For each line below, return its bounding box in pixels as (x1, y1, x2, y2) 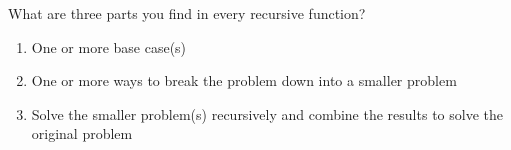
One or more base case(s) (31, 36, 187, 57)
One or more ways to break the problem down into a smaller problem (31, 70, 457, 91)
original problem (31, 123, 133, 144)
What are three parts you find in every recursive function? (8, 3, 366, 23)
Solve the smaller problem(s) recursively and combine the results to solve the (31, 103, 503, 124)
